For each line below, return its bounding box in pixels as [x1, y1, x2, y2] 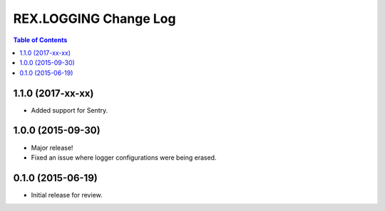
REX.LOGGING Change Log [13, 11, 176, 26]
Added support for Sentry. [31, 105, 108, 114]
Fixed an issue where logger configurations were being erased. [31, 153, 217, 162]
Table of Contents [13, 36, 68, 44]
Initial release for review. [31, 190, 103, 199]
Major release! [31, 143, 73, 152]
